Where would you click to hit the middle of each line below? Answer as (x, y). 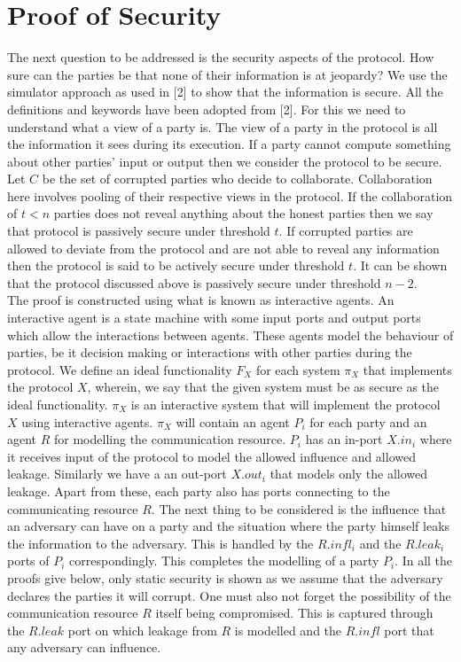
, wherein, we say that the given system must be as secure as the (263, 387)
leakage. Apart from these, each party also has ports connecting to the (199, 491)
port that (409, 630)
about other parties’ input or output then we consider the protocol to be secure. (225, 161)
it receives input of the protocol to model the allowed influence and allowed (211, 456)
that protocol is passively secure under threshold (139, 231)
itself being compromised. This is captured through (294, 613)
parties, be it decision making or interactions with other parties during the (210, 352)
